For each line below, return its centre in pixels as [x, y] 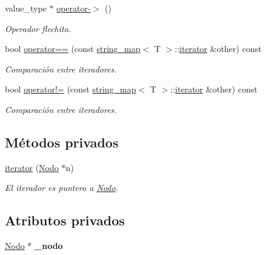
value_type [26, 8]
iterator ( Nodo [32, 167]
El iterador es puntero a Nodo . [62, 188]
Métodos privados [62, 142]
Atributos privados [65, 220]
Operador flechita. [38, 28]
